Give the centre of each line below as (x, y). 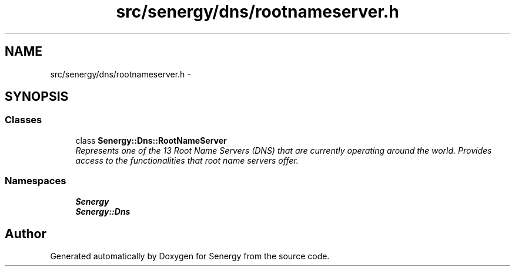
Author (26, 233)
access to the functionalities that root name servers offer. (187, 160)
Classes (24, 120)
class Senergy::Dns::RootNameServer (151, 140)
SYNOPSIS (37, 97)
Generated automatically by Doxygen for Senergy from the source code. (190, 256)
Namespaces (36, 181)
